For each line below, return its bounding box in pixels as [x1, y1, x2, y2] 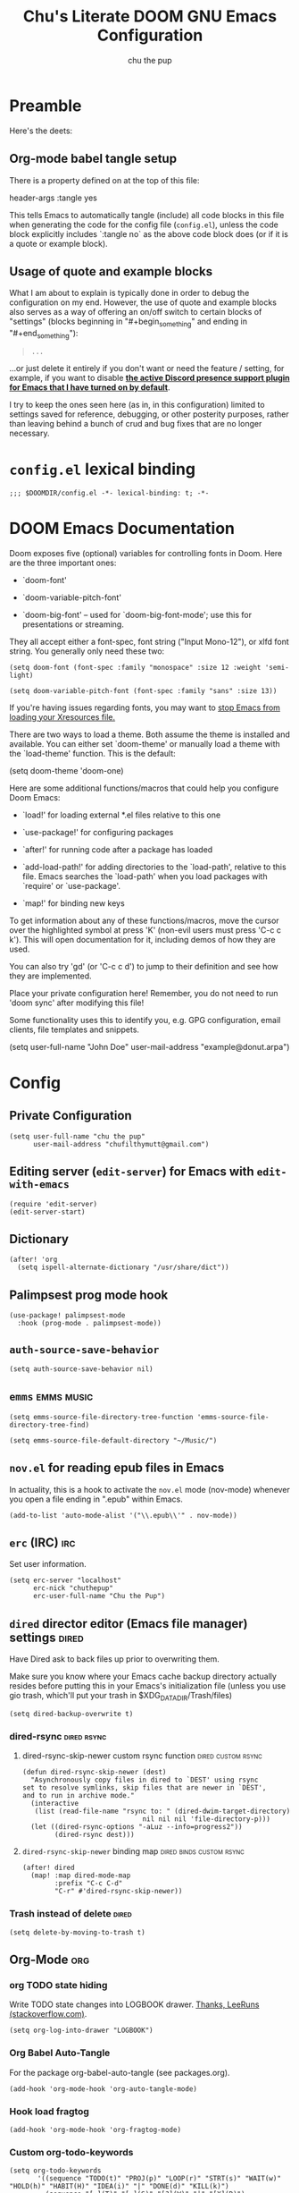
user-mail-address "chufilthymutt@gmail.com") [32, 1139, 210, 1148]
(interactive [30, 1799, 79, 1808]
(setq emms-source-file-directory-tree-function [9, 1412, 194, 1421]
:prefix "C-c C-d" [54, 1879, 123, 1888]
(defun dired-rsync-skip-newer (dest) [21, 1768, 167, 1777]
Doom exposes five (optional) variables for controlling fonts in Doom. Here [9, 547, 283, 558]
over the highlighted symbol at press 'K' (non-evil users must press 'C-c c [9, 924, 281, 936]
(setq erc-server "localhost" [9, 1576, 122, 1585]
